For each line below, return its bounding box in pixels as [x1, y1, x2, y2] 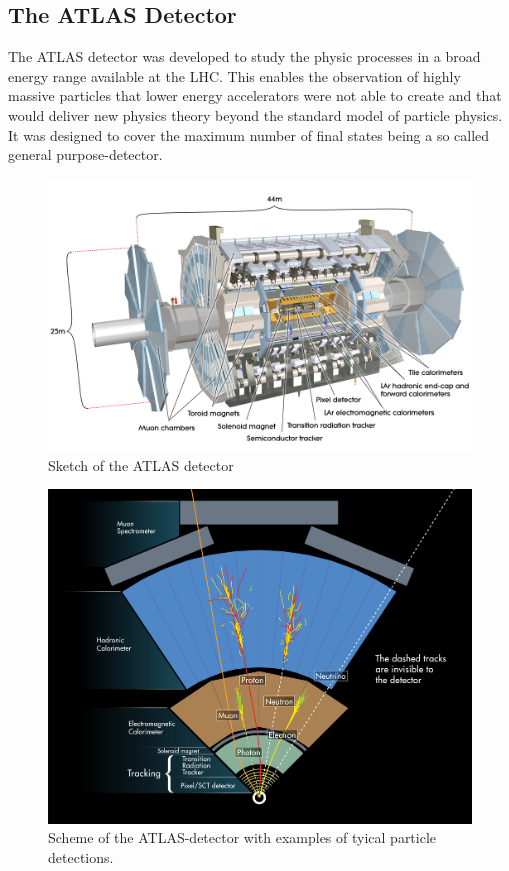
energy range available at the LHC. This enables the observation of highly [8, 65, 461, 86]
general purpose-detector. [8, 144, 163, 165]
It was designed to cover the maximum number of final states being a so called [8, 124, 490, 145]
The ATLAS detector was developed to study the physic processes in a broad [8, 46, 481, 67]
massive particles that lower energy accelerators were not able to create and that [8, 85, 502, 106]
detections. [48, 847, 114, 868]
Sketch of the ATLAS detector [48, 454, 234, 475]
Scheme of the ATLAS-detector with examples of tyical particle [48, 827, 437, 848]
